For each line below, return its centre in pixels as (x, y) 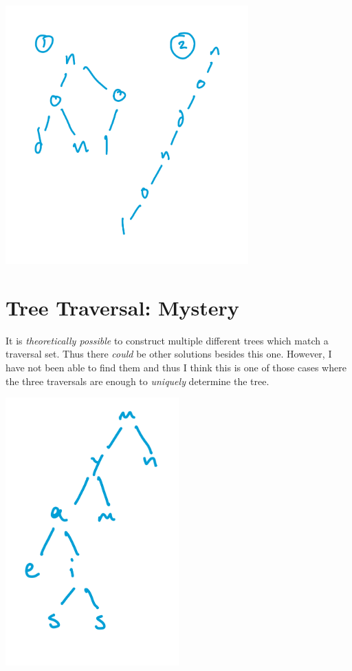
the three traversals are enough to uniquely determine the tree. (137, 381)
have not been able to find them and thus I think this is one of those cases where (176, 368)
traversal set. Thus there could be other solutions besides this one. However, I (169, 354)
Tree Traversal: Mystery (122, 307)
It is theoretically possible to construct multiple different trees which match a (167, 340)
